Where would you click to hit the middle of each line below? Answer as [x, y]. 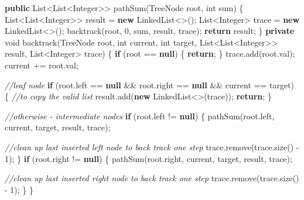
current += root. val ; [42, 65]
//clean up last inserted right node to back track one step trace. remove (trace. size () [152, 178]
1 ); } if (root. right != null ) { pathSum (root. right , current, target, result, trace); [148, 158]
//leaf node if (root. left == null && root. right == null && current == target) [150, 85]
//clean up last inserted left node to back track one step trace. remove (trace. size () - [152, 146]
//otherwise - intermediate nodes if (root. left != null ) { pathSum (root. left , [140, 115]
